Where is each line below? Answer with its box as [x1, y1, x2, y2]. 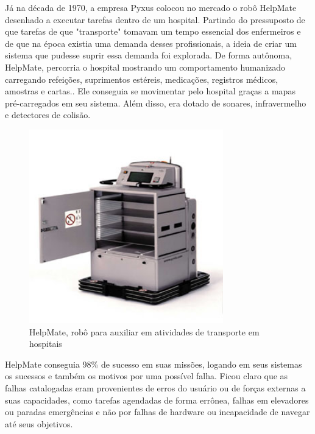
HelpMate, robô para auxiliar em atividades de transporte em [29, 325, 260, 338]
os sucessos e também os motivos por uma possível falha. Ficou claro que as [5, 369, 288, 382]
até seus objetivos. [5, 417, 73, 430]
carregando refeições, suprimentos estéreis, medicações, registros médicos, [5, 72, 278, 85]
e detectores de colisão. [5, 108, 91, 121]
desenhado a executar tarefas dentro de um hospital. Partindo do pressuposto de [5, 13, 305, 26]
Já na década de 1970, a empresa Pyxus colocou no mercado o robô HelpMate [5, 1, 297, 13]
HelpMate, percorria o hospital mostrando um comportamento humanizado [5, 60, 286, 73]
